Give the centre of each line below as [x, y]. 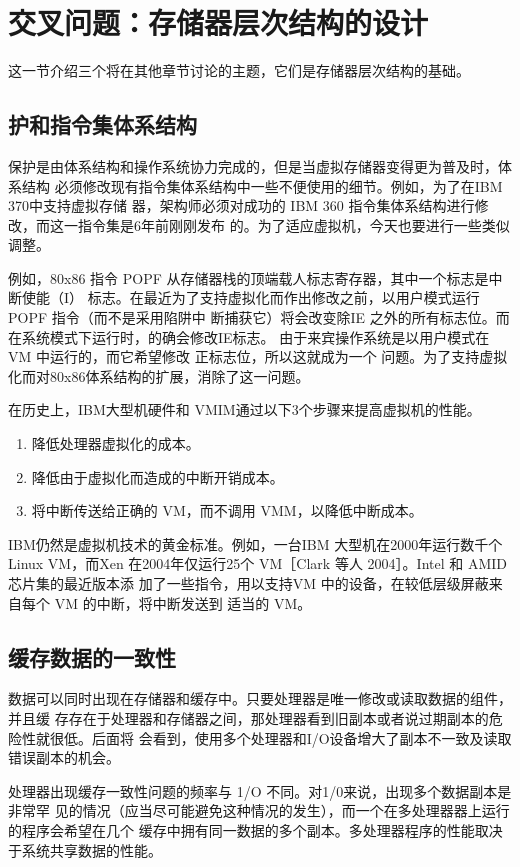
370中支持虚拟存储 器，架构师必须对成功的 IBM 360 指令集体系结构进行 [241, 205]
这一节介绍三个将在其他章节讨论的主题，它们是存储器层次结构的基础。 [239, 70]
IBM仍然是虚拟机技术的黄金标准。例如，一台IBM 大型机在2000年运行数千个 [255, 543]
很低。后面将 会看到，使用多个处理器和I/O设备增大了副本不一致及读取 [280, 737]
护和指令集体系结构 [102, 124]
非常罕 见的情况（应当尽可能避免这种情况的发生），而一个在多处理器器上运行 [259, 810]
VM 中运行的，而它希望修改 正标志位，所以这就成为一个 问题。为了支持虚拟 [258, 356]
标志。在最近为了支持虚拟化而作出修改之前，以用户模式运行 [283, 297]
